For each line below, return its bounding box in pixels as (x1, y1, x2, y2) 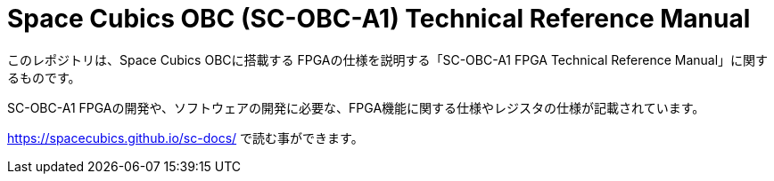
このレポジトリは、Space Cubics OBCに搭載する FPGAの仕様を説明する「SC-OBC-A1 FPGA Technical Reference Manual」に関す (7, 51, 769, 67)
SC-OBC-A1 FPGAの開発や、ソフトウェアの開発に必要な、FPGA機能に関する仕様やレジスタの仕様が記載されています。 (7, 99, 705, 115)
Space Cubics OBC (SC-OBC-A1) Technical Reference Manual (7, 4, 751, 34)
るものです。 (7, 69, 81, 85)
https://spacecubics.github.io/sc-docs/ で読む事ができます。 (7, 130, 364, 146)
